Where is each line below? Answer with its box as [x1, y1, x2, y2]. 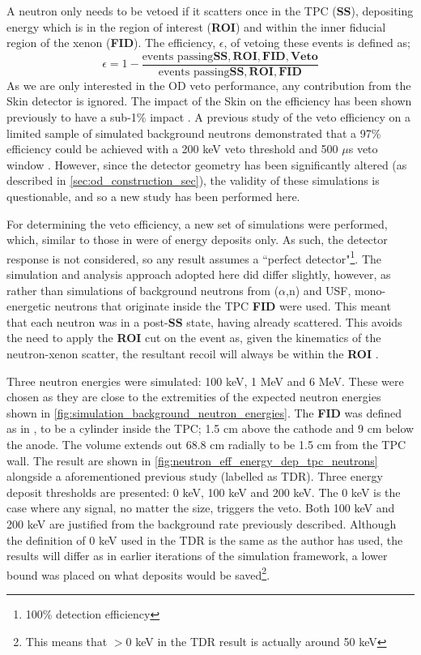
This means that [25, 632, 108, 649]
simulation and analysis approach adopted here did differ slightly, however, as [6, 266, 391, 283]
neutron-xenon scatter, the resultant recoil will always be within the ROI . [6, 345, 379, 362]
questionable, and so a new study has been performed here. [6, 188, 300, 204]
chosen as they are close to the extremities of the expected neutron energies [6, 388, 381, 405]
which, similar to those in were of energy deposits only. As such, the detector [6, 231, 388, 248]
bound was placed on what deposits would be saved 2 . [6, 563, 270, 583]
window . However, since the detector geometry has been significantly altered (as [6, 156, 407, 173]
